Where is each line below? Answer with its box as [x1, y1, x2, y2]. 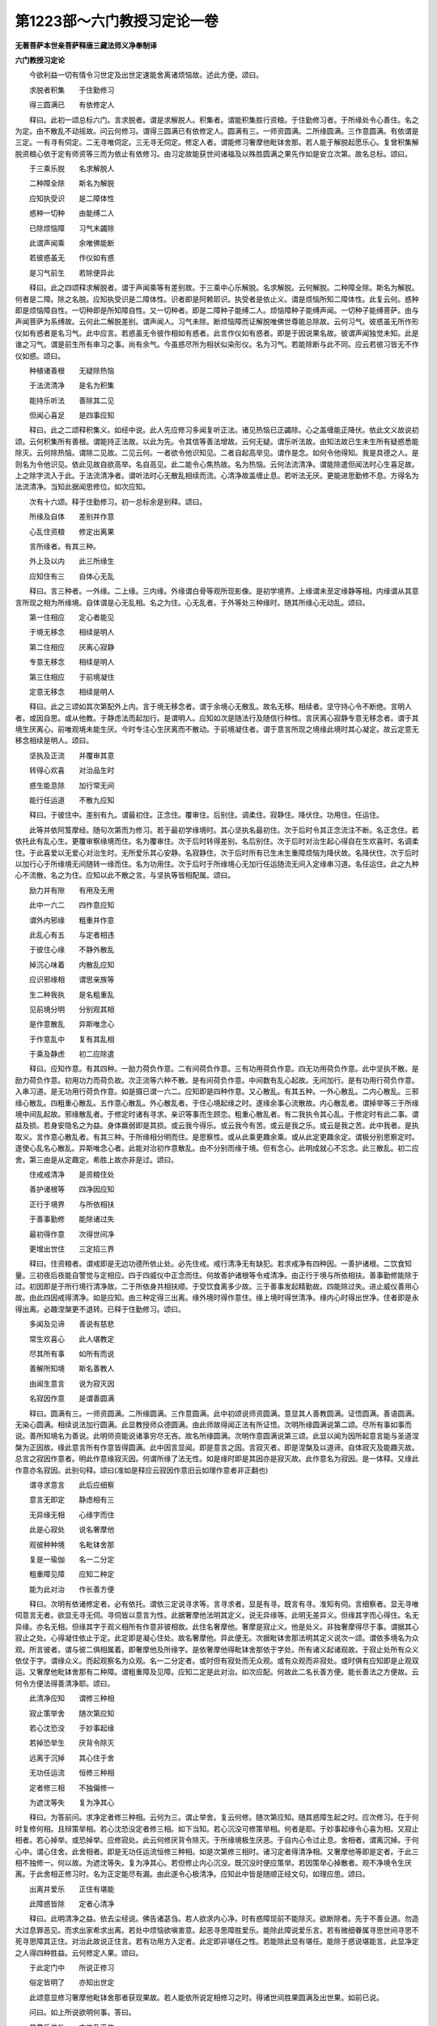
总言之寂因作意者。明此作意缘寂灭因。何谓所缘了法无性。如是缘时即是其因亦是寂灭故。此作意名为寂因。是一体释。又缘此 [15, 1454, 419, 1464]
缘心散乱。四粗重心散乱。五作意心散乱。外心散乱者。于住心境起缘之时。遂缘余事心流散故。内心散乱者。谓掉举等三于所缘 [15, 1098, 419, 1108]
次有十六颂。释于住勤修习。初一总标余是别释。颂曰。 [28, 497, 206, 506]
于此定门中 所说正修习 [28, 1963, 115, 1973]
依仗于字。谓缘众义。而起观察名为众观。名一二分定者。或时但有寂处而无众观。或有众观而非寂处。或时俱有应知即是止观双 [15, 1656, 419, 1665]
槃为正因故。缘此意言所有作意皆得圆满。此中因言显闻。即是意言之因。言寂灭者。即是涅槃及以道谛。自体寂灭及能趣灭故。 [15, 1443, 419, 1452]
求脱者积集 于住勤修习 [28, 85, 115, 95]
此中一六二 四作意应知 [28, 900, 115, 910]
